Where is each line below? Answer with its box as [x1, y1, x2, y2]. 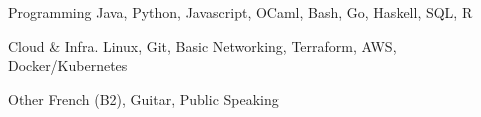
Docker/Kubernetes [8, 55, 128, 76]
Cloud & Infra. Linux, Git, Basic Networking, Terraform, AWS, [8, 35, 397, 56]
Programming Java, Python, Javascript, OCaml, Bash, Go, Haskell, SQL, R [8, 2, 473, 22]
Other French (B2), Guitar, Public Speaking [8, 88, 279, 109]
